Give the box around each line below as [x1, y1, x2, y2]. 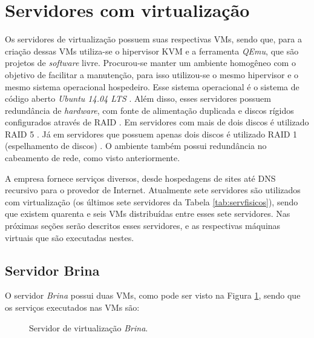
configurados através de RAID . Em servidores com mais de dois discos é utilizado [5, 116, 309, 128]
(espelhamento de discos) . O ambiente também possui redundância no [5, 139, 267, 152]
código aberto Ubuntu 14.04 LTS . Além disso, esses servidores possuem [5, 92, 271, 105]
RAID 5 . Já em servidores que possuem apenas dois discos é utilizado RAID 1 [5, 127, 298, 140]
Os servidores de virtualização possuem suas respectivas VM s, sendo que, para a [5, 33, 303, 45]
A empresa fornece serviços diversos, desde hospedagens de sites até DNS [5, 171, 276, 184]
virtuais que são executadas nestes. [5, 231, 134, 244]
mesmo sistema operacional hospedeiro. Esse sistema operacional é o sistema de [5, 80, 299, 93]
